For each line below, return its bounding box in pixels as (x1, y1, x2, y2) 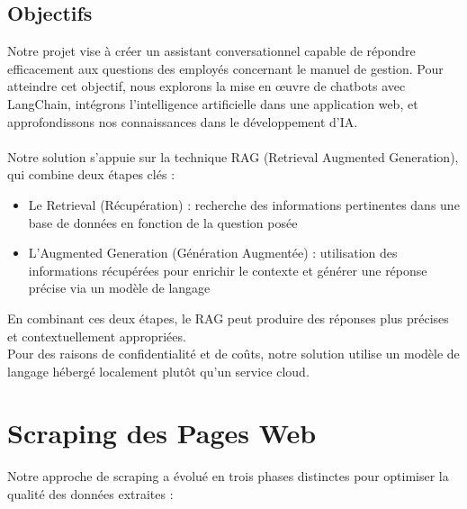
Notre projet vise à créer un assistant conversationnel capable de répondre (7, 41, 416, 60)
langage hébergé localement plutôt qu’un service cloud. (7, 361, 310, 380)
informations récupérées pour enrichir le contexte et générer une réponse (28, 260, 427, 279)
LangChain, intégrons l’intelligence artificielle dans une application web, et (7, 94, 418, 113)
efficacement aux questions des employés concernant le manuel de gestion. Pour (7, 59, 444, 77)
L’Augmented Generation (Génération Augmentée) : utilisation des (28, 243, 398, 262)
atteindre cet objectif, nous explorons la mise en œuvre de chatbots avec (7, 77, 406, 95)
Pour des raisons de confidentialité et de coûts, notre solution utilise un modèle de (7, 344, 460, 363)
